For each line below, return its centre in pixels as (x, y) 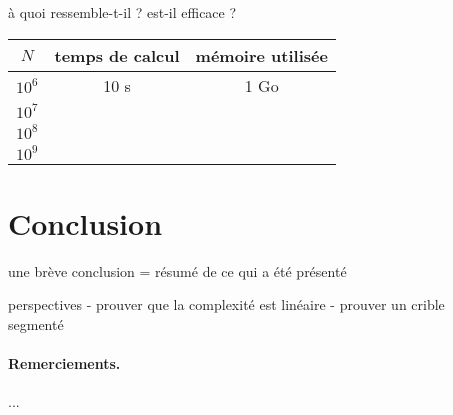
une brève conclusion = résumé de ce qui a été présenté (177, 270)
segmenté (36, 323)
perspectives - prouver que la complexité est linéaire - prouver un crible (226, 304)
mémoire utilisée (261, 55)
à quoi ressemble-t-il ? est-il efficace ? (122, 12)
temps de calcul (117, 55)
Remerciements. (64, 363)
